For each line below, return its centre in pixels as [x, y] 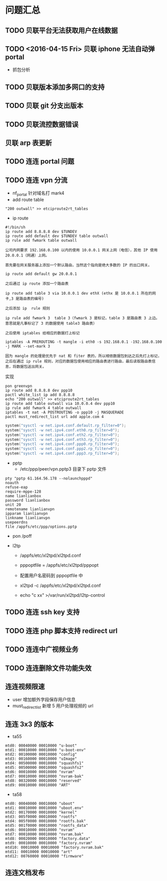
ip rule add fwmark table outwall [41, 240]
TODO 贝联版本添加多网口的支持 [55, 87]
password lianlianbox [28, 501]
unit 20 [13, 505]
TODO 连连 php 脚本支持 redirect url [61, 631]
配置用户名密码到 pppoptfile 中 [51, 576]
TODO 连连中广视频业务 [42, 649]
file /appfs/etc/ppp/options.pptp [41, 527]
